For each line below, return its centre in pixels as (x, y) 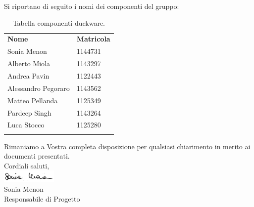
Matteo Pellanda (33, 100)
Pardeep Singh (29, 112)
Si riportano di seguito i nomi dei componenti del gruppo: (92, 6)
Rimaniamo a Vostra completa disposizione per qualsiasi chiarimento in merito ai (127, 146)
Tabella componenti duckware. (59, 22)
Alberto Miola (29, 63)
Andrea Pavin (28, 75)
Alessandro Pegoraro (39, 88)
